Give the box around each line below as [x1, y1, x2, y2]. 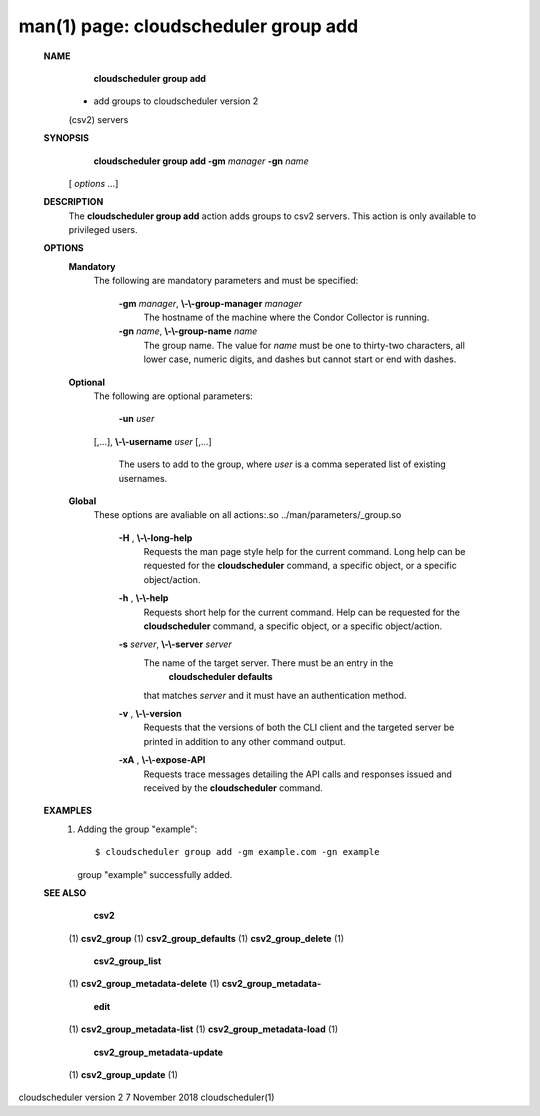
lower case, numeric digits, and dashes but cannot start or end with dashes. [143, 353, 457, 365]
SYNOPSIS [43, 132, 90, 144]
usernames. [118, 472, 168, 484]
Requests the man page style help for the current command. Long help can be [143, 546, 466, 558]
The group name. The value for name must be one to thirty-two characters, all [143, 339, 465, 351]
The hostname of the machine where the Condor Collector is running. [143, 311, 430, 324]
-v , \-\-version [118, 708, 182, 719]
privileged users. [68, 224, 138, 236]
